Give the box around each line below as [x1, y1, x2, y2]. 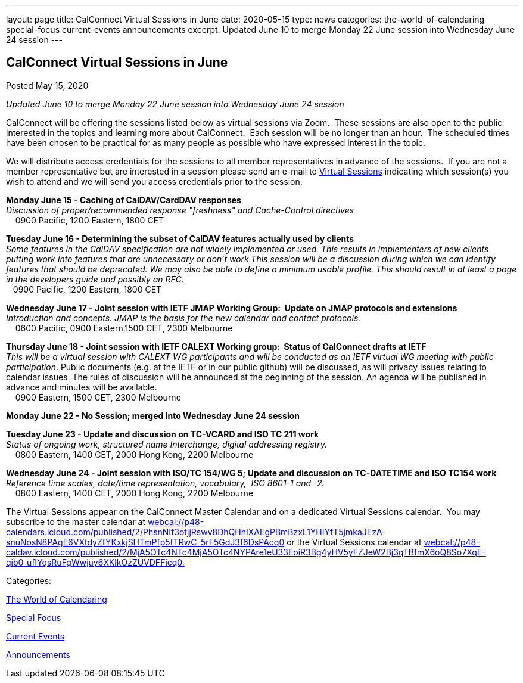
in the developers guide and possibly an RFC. [6, 274, 185, 284]
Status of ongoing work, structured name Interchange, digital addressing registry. [6, 439, 327, 449]
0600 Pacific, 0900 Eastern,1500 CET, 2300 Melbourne [15, 322, 233, 333]
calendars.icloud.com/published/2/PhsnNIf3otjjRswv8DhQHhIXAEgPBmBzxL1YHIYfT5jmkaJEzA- [6, 526, 386, 537]
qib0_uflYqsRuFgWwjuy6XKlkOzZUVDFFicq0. [6, 557, 185, 567]
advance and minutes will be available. [6, 381, 157, 392]
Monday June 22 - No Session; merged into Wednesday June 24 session [6, 410, 300, 421]
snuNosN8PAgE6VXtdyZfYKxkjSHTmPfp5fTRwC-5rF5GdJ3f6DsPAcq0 [6, 536, 285, 547]
